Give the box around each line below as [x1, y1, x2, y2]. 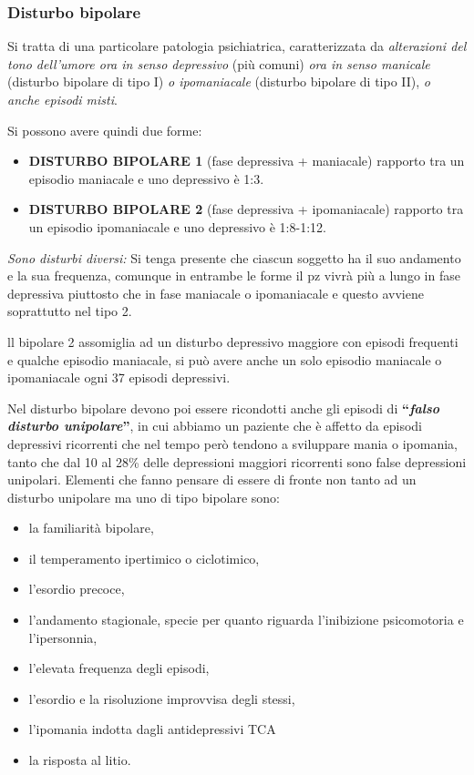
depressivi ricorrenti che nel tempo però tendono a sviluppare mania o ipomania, [7, 433, 458, 453]
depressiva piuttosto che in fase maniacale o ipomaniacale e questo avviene [7, 283, 424, 302]
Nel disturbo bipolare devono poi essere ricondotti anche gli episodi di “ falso [7, 398, 440, 417]
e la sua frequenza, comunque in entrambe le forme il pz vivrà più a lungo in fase [7, 266, 460, 285]
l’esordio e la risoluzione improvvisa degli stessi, [28, 688, 295, 708]
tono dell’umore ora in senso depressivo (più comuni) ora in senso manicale [7, 54, 430, 73]
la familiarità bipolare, [28, 518, 154, 537]
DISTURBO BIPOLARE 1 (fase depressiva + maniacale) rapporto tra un [28, 151, 465, 170]
